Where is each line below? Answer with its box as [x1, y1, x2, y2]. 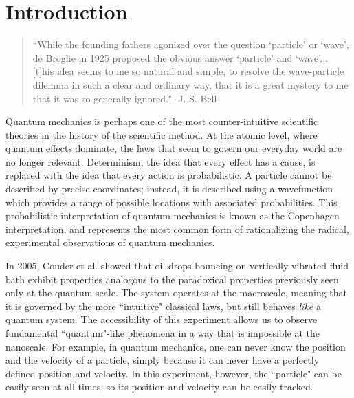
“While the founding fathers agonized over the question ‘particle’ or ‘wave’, [32, 37, 349, 52]
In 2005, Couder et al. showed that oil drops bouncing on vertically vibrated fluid [5, 258, 349, 273]
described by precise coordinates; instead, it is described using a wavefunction [5, 181, 333, 196]
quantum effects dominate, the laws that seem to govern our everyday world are [5, 141, 342, 155]
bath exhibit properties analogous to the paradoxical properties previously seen [5, 272, 339, 286]
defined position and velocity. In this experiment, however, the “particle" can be [5, 366, 342, 380]
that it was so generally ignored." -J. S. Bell [32, 91, 217, 105]
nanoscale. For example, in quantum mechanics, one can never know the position [5, 339, 346, 353]
